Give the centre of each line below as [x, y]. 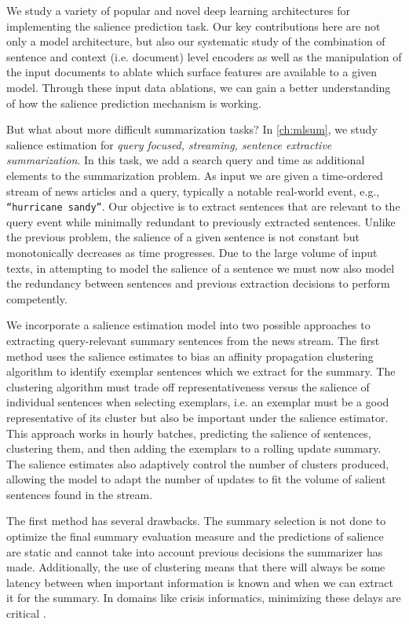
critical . [26, 613]
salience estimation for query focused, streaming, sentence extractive [169, 144]
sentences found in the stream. [80, 494]
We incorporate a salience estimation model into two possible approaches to [188, 325]
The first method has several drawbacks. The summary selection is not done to [196, 521]
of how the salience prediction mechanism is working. [134, 103]
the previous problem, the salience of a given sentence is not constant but [183, 237]
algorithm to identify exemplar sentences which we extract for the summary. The [201, 371]
